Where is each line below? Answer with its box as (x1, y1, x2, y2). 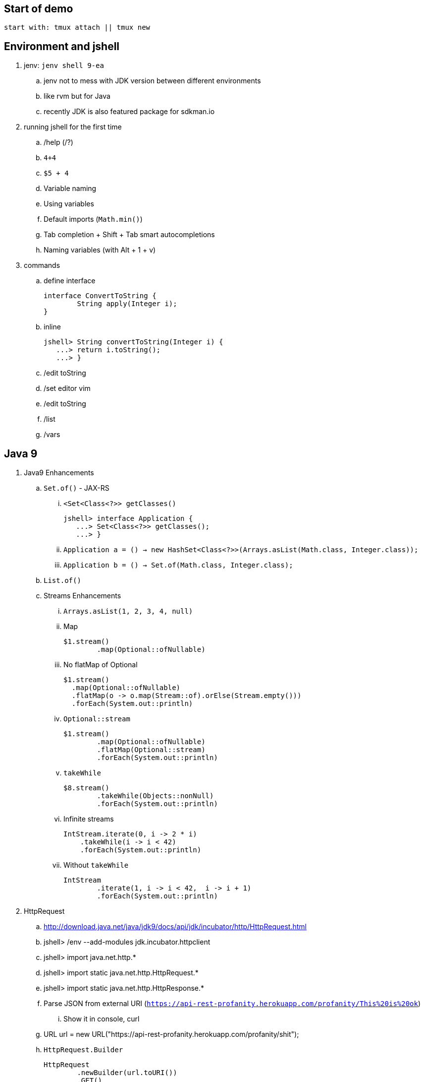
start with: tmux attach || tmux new (4, 23, 151, 32)
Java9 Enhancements (24, 468, 94, 477)
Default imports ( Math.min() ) (44, 215, 143, 224)
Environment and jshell (4, 40, 120, 53)
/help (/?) (44, 138, 73, 147)
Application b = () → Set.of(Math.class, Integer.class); (63, 561, 293, 570)
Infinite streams (63, 815, 114, 824)
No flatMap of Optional (63, 660, 138, 669)
